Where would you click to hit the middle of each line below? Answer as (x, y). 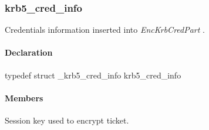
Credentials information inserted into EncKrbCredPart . (105, 30)
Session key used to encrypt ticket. (67, 120)
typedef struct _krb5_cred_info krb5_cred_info (93, 75)
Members (24, 97)
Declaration (29, 52)
